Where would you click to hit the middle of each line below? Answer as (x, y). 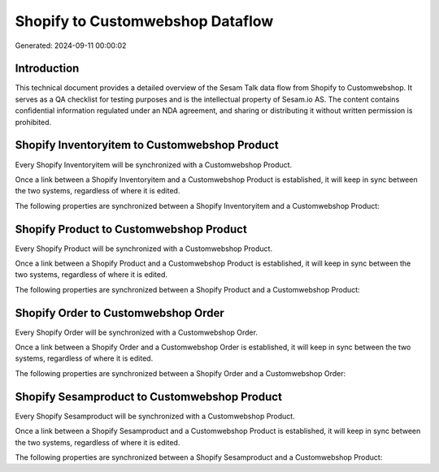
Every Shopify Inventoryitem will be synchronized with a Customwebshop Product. (154, 165)
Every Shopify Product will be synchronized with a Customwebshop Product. (143, 249)
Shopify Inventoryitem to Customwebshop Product (147, 145)
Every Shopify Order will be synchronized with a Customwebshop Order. (136, 332)
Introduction (47, 69)
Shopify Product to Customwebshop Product (131, 229)
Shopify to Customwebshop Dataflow (144, 21)
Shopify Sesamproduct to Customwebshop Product (148, 397)
